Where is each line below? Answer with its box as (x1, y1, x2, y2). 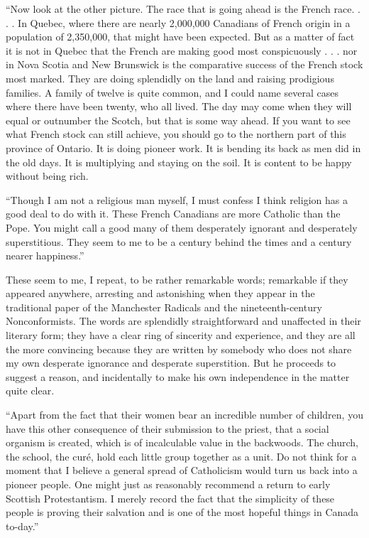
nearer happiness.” (6, 248, 84, 263)
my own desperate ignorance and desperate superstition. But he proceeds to (6, 355, 336, 370)
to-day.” (6, 518, 39, 533)
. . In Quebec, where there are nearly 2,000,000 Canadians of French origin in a (6, 15, 351, 30)
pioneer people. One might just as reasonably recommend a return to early (6, 477, 331, 491)
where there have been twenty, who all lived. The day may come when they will (6, 99, 352, 114)
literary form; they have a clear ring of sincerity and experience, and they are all (6, 328, 356, 343)
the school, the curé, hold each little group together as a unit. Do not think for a (6, 448, 357, 463)
